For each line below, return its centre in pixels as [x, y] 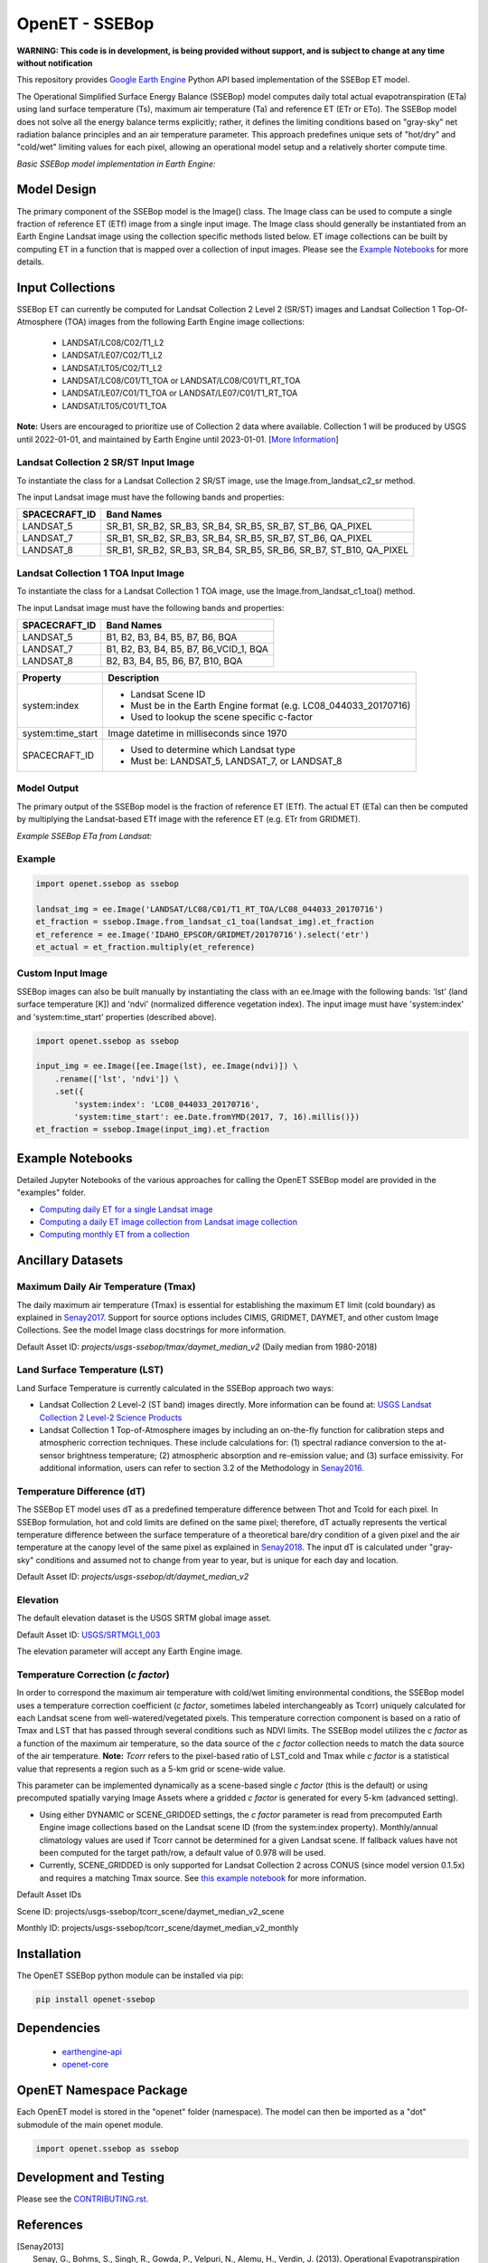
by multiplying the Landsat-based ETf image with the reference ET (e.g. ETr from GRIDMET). [188, 819]
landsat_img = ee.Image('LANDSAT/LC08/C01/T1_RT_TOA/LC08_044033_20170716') [210, 909]
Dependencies [59, 2028]
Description [134, 678]
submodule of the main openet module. [90, 2125]
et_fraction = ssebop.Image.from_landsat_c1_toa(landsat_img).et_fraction [205, 922]
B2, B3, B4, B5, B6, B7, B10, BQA [174, 661]
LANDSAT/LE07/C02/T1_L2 [112, 355]
